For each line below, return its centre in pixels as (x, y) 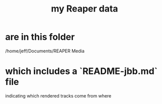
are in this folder (40, 37)
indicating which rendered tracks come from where (58, 95)
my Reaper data (85, 9)
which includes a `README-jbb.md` (82, 71)
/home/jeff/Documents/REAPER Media (45, 51)
